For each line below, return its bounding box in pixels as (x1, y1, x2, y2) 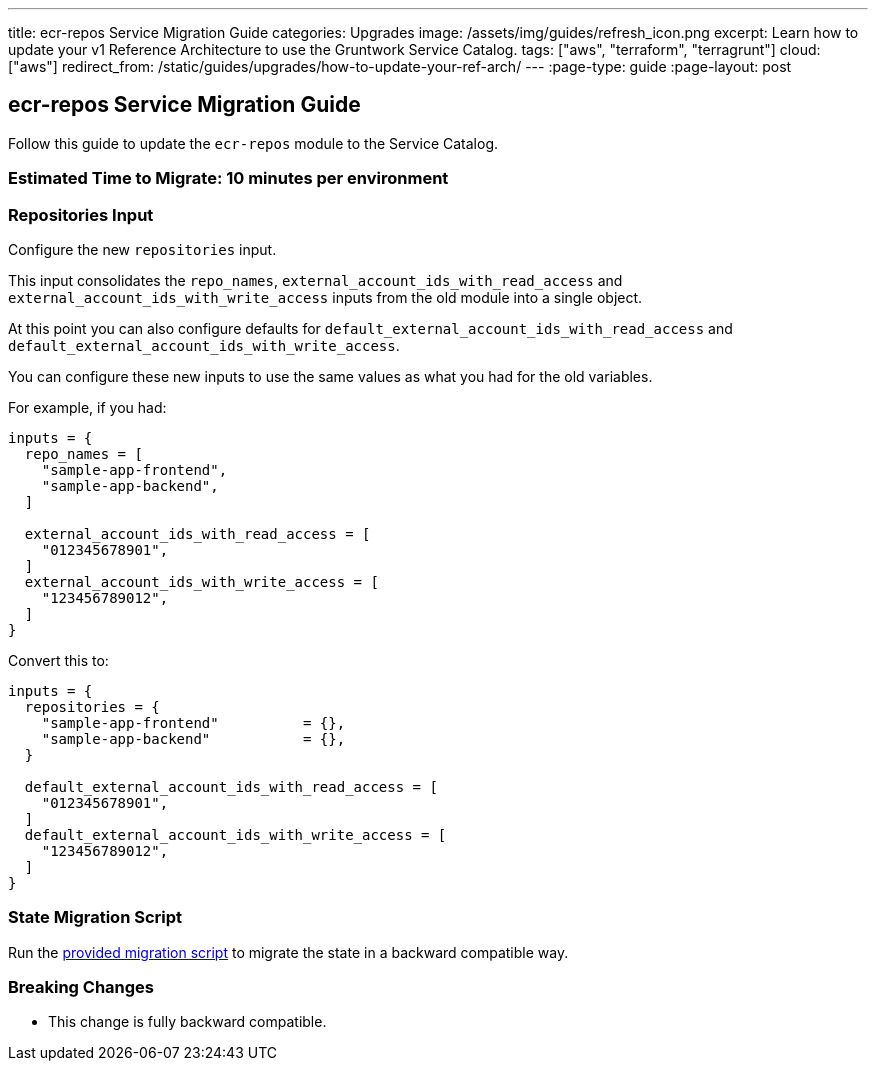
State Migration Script (8, 907, 183, 928)
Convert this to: (8, 651, 109, 669)
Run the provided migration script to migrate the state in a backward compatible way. (8, 943, 569, 961)
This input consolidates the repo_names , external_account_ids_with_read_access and (8, 271, 623, 289)
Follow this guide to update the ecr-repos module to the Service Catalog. (8, 134, 499, 152)
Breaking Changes (8, 977, 155, 998)
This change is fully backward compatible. (48, 1013, 327, 1031)
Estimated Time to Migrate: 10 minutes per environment (8, 168, 449, 189)
